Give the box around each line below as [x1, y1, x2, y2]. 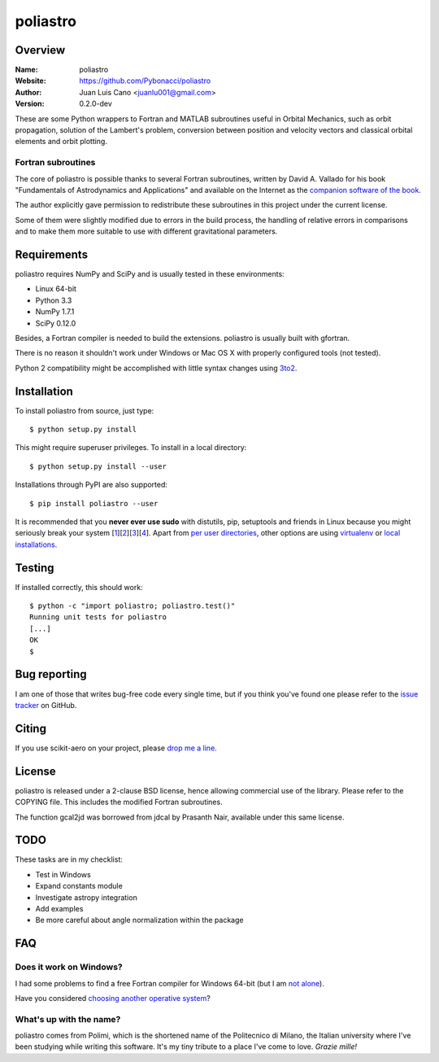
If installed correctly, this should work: [15, 582, 143, 592]
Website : [15, 76, 46, 85]
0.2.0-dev [79, 98, 113, 109]
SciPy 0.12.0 [35, 318, 76, 328]
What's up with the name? [15, 1013, 121, 1025]
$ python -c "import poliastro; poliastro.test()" [29, 601, 236, 610]
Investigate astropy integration [35, 892, 137, 902]
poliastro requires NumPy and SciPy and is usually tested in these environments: [15, 269, 285, 279]
